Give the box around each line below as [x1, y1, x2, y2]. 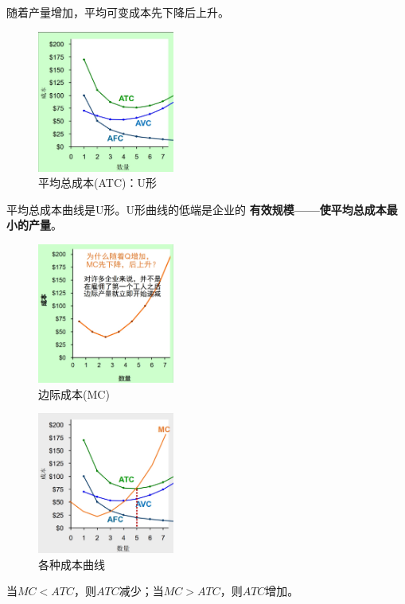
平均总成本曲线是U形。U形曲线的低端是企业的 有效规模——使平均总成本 [6, 201, 387, 217]
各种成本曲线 [38, 555, 105, 572]
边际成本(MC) [38, 385, 110, 402]
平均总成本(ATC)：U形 [38, 174, 157, 191]
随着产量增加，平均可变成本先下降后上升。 [6, 4, 229, 20]
